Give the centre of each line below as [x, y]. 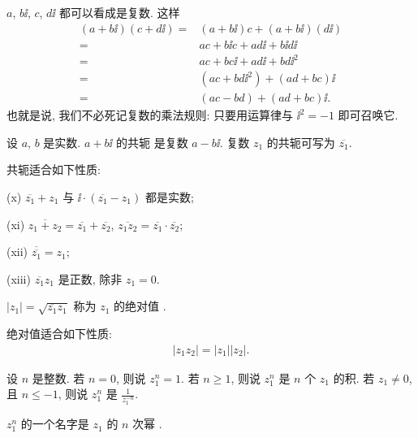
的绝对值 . [140, 306]
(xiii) [19, 278]
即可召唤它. [368, 115]
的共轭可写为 [301, 142]
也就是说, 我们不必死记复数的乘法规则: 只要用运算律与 [150, 115]
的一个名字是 [55, 424]
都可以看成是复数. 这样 [119, 12]
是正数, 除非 [90, 278]
